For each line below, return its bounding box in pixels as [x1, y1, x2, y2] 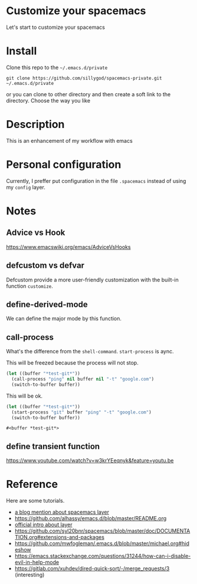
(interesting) [14, 571, 45, 579]
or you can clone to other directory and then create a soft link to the [6, 90, 171, 98]
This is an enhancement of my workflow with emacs [6, 137, 133, 144]
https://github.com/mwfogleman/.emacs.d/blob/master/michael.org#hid [14, 540, 190, 547]
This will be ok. [6, 392, 43, 399]
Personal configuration [6, 158, 122, 171]
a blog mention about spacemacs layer [14, 508, 110, 516]
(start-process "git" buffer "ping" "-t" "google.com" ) [11, 409, 152, 415]
